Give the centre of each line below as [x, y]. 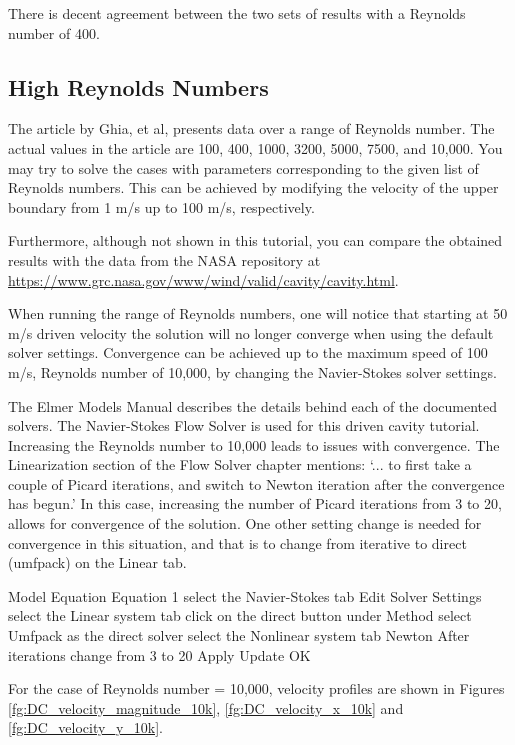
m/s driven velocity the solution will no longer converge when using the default [251, 332]
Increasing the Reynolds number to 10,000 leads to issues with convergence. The [254, 444]
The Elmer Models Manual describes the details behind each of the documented [253, 405]
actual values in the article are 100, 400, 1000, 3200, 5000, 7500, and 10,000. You [255, 147]
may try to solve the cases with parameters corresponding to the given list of [243, 167]
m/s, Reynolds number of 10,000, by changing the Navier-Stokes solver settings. [252, 371]
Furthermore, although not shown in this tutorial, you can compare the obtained [255, 240]
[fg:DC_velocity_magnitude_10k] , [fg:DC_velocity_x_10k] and [206, 707]
